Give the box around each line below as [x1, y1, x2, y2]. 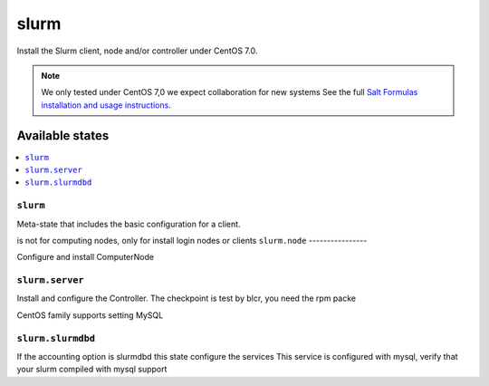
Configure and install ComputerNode [16, 252, 154, 263]
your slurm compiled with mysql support [16, 363, 168, 375]
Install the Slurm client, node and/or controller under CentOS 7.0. [16, 45, 258, 56]
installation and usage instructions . [41, 100, 171, 111]
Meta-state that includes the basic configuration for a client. [16, 218, 241, 229]
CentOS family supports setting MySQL [16, 309, 164, 321]
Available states [16, 128, 110, 143]
